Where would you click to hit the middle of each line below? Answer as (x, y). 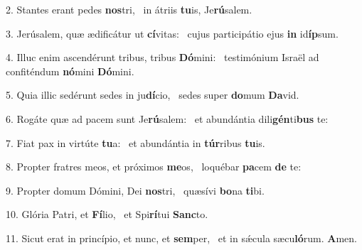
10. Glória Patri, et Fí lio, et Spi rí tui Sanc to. (107, 214)
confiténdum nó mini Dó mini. (70, 71)
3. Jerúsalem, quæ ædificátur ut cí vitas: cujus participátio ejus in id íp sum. (172, 33)
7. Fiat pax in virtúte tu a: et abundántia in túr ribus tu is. (135, 142)
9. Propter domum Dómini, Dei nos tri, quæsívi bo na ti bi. (135, 190)
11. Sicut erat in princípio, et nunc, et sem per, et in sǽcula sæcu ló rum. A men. (181, 238)
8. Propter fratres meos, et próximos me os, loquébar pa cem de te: (154, 167)
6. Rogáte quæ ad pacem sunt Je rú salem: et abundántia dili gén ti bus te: (167, 118)
